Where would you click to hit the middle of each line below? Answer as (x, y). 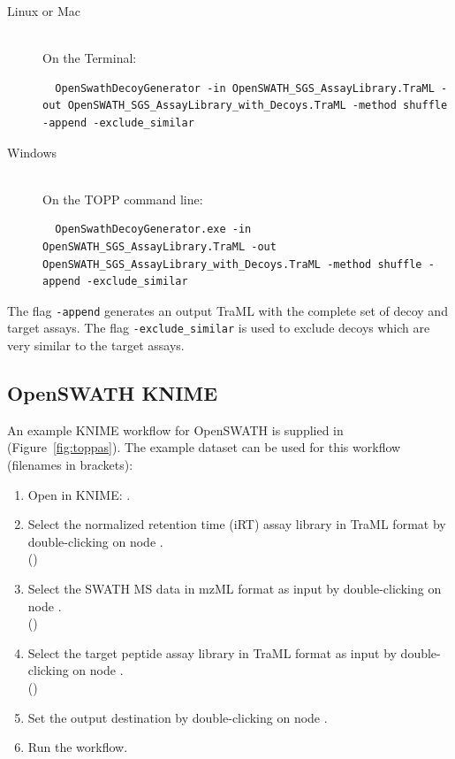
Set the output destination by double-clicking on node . (178, 717)
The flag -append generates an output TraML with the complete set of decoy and (227, 310)
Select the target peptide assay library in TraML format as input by (212, 652)
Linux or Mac (44, 11)
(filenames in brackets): (70, 465)
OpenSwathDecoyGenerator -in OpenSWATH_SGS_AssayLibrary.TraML (245, 88)
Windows (32, 152)
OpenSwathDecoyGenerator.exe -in (153, 230)
